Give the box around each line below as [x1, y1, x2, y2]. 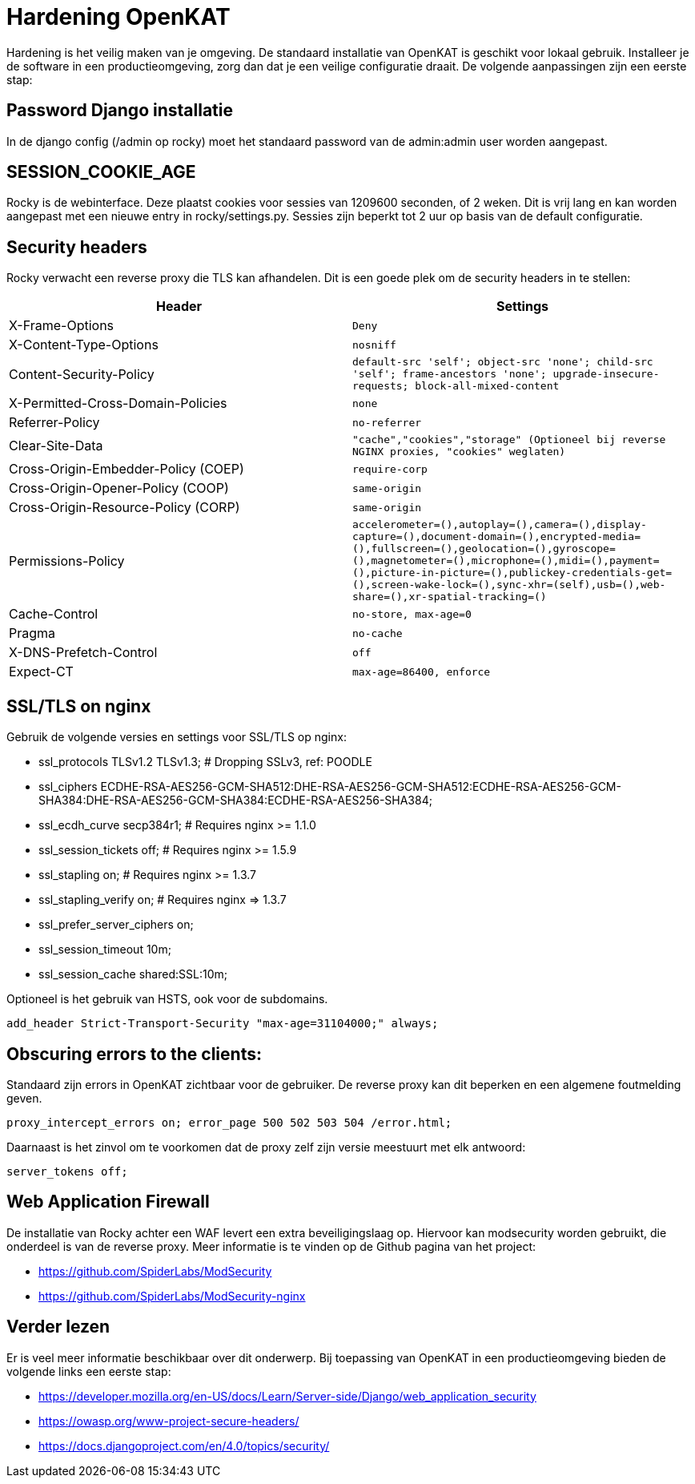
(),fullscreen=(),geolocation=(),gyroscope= [352, 542, 616, 555]
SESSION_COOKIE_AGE [6, 162, 196, 183]
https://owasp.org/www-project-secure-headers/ [38, 1413, 299, 1428]
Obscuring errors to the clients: [6, 1043, 262, 1064]
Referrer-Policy [9, 414, 100, 431]
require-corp [352, 462, 428, 475]
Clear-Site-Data [9, 438, 103, 454]
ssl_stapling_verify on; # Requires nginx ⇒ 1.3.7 [38, 893, 287, 907]
